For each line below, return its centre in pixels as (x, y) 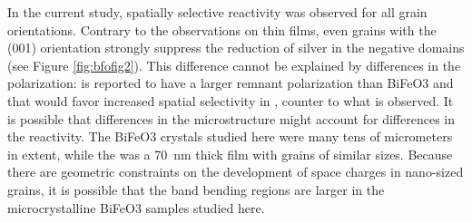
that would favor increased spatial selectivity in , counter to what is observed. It (231, 100)
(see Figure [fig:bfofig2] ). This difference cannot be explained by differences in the (234, 65)
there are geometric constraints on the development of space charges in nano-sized (236, 172)
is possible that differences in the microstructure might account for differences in (231, 118)
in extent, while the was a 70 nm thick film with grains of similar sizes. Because (230, 154)
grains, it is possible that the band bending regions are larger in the (196, 189)
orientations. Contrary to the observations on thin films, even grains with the (222, 29)
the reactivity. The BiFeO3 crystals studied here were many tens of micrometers (230, 136)
